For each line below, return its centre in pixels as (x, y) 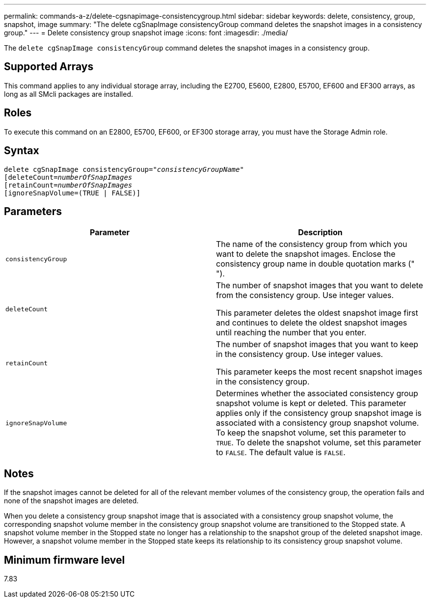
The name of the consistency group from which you (312, 244)
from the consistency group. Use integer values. (305, 295)
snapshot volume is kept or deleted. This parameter (311, 403)
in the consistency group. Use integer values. (300, 354)
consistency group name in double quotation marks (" (315, 264)
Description (320, 233)
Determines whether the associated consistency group (317, 394)
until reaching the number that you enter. (291, 333)
